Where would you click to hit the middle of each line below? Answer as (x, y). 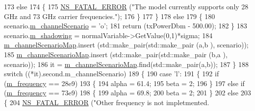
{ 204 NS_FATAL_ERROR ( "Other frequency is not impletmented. (107, 102)
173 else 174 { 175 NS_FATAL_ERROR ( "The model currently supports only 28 (126, 6)
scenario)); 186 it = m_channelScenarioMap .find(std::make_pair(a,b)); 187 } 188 (126, 64)
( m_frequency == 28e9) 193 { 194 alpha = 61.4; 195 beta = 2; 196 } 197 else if (124, 83)
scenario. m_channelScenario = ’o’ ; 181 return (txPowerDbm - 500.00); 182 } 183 (126, 26)
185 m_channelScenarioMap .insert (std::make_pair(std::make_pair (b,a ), (116, 54)
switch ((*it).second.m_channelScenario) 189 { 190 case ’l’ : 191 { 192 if (112, 74)
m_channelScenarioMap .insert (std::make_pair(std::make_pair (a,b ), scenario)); (126, 45)
